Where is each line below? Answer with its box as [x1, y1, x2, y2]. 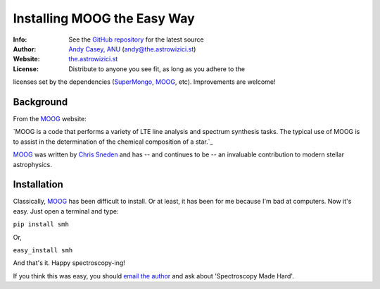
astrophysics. [13, 160, 52, 168]
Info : [13, 35, 27, 44]
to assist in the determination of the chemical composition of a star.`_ [13, 137, 213, 146]
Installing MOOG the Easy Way [13, 11, 195, 26]
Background [13, 96, 68, 108]
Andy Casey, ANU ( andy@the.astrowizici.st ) [68, 44, 196, 53]
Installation [13, 178, 63, 190]
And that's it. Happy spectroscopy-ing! [13, 259, 126, 267]
